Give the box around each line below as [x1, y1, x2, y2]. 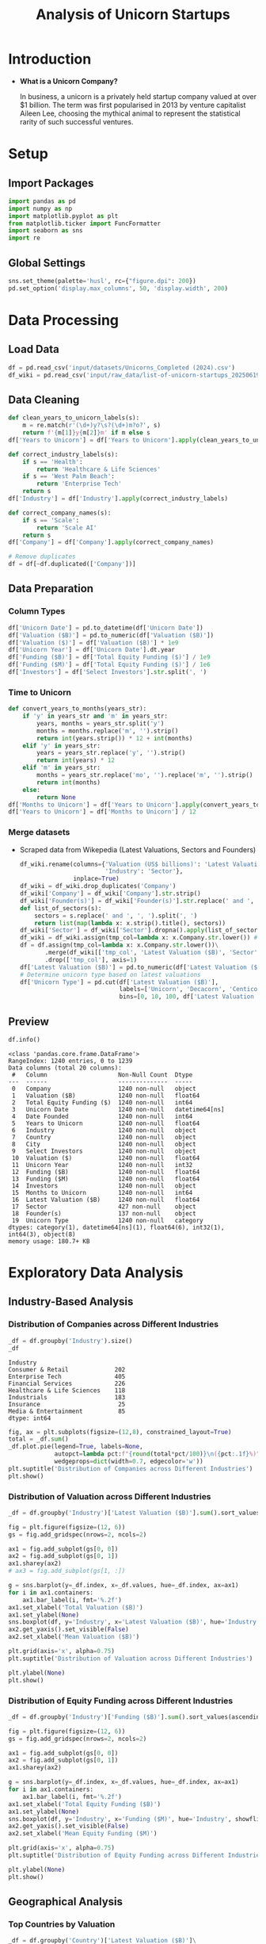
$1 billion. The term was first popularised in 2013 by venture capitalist [19, 100, 246, 109]
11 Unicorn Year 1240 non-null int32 [11, 1161, 193, 1169]
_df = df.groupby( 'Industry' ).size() [8, 1337, 133, 1345]
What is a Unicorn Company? [19, 76, 118, 86]
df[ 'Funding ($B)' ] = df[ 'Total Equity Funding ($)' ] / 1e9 [8, 653, 211, 661]
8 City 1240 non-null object [11, 1140, 196, 1148]
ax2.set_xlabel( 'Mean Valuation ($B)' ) [8, 1633, 140, 1641]
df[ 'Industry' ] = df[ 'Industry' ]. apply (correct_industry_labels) [8, 495, 228, 503]
